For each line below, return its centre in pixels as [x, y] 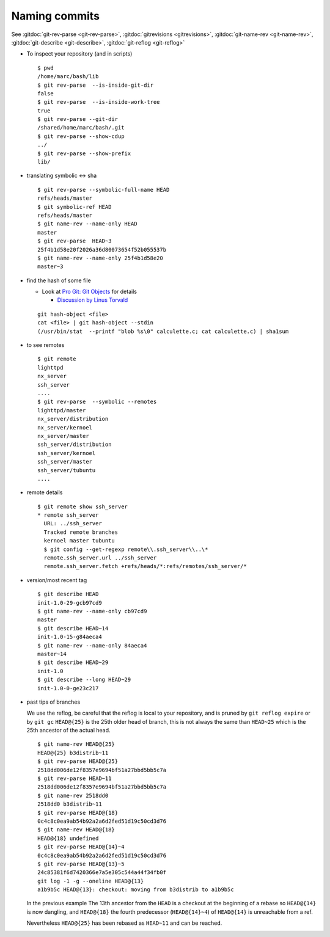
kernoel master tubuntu [79, 541]
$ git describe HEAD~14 [73, 628]
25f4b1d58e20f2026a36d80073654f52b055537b [102, 250]
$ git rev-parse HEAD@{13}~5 [81, 864]
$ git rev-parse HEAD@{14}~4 [81, 847]
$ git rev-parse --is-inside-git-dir [96, 85]
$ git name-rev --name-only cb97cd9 [92, 611]
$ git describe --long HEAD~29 [84, 680]
